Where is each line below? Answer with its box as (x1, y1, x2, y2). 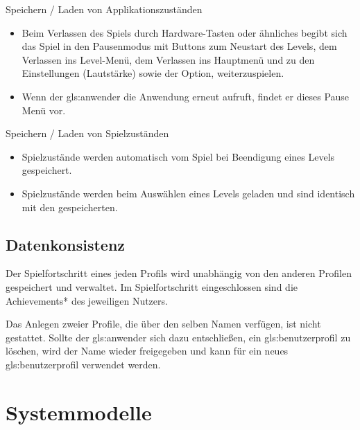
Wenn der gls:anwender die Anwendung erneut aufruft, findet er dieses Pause (22, 89, 350, 103)
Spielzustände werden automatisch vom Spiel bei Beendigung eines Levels (22, 149, 335, 163)
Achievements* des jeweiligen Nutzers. (6, 293, 168, 307)
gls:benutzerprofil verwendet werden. (6, 357, 161, 371)
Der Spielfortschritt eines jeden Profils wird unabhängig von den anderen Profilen (6, 266, 352, 280)
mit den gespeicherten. (22, 199, 118, 214)
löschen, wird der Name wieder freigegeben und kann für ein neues (6, 343, 289, 358)
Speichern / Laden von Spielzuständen (6, 126, 169, 141)
